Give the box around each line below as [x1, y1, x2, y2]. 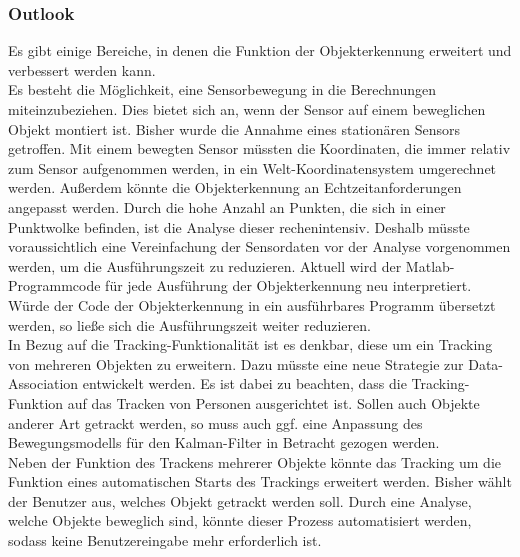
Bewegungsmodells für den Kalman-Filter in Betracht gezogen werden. [8, 432, 440, 453]
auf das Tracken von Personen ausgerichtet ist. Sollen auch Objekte [67, 392, 480, 413]
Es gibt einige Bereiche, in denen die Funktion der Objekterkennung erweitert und [8, 40, 512, 61]
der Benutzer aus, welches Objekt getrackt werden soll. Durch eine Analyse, [8, 490, 472, 511]
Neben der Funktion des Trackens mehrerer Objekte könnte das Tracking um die [8, 451, 501, 472]
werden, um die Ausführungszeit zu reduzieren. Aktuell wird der [8, 255, 402, 276]
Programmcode [8, 275, 101, 296]
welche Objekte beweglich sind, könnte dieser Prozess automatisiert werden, [8, 510, 472, 531]
